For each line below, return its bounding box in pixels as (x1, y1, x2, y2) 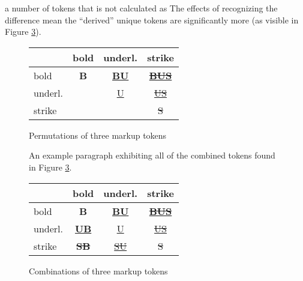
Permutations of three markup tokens (29, 128, 167, 141)
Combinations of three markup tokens (29, 264, 168, 277)
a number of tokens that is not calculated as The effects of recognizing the (5, 2, 278, 14)
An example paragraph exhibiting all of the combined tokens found (29, 149, 275, 162)
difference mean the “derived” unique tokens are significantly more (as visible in (5, 13, 299, 26)
